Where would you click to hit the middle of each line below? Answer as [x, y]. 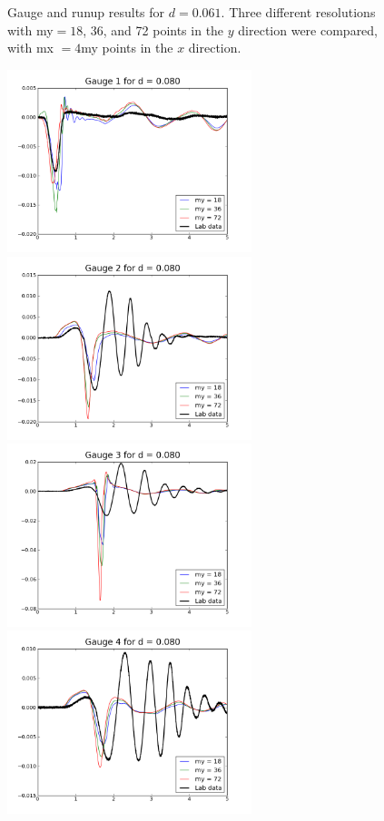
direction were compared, [308, 29]
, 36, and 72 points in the [153, 29]
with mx [30, 48]
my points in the [127, 48]
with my [30, 29]
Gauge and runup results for [86, 12]
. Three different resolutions [298, 12]
